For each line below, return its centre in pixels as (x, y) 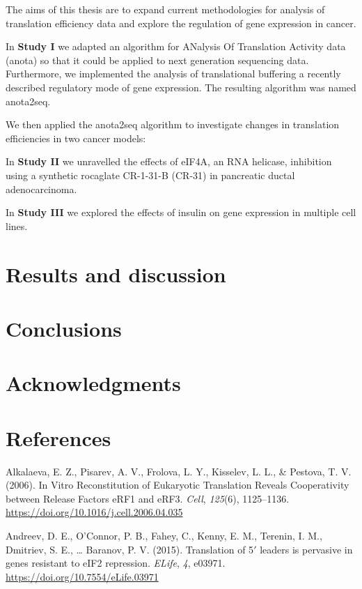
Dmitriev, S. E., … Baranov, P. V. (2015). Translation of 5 (130, 549)
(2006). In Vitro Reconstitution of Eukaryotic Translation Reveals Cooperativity (178, 485)
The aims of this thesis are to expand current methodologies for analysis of (165, 9)
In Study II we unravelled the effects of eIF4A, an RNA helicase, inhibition (169, 161)
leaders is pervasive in (306, 549)
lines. (17, 225)
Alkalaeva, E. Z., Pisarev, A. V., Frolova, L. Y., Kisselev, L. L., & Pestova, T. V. (179, 471)
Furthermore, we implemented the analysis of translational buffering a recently (173, 74)
